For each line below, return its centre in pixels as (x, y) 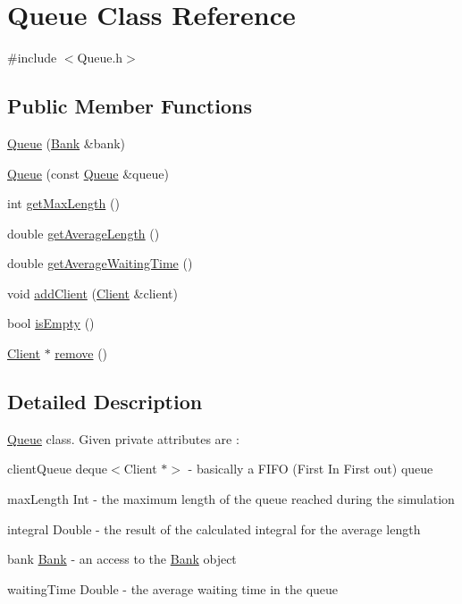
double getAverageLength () (84, 233)
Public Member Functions (130, 106)
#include (32, 58)
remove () (81, 353)
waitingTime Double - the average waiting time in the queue (173, 588)
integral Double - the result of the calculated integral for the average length (214, 528)
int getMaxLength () (63, 203)
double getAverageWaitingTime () (100, 263)
